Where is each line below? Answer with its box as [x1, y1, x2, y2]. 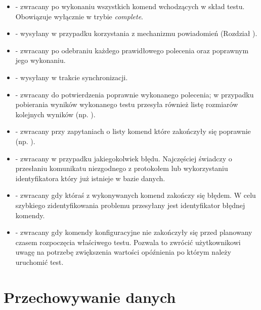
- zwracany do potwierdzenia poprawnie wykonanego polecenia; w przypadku [15, 89, 254, 99]
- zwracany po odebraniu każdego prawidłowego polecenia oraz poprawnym [15, 45, 249, 55]
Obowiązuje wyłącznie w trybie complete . [15, 11, 143, 21]
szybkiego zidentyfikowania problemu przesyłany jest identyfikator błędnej [15, 199, 245, 210]
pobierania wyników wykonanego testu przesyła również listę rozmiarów [15, 99, 238, 110]
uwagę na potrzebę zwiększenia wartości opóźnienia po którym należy [15, 247, 231, 257]
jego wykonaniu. [15, 55, 66, 65]
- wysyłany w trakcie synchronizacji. [15, 72, 128, 82]
